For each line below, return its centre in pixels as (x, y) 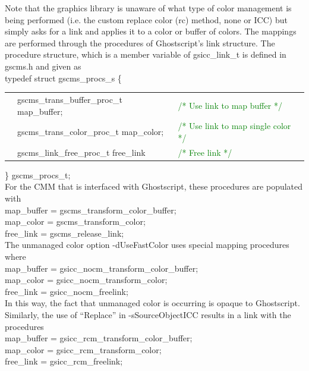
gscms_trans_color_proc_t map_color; (91, 132)
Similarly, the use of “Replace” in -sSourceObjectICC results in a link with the (148, 315)
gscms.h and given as (43, 66)
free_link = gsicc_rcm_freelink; (64, 361)
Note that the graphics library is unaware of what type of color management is (148, 8)
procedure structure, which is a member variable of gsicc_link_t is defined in (146, 54)
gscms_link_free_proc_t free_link (81, 152)
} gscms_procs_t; (38, 175)
